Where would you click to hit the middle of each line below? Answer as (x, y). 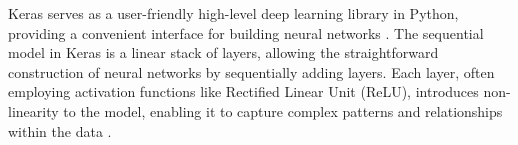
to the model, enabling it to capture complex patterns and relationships (283, 110)
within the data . (60, 130)
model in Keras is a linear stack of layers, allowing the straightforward (223, 52)
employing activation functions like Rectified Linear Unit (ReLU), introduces (243, 91)
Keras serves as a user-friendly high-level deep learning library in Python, (233, 13)
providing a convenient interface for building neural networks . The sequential (246, 32)
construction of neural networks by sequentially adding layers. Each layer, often (251, 71)
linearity (33, 110)
